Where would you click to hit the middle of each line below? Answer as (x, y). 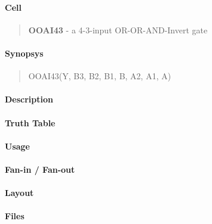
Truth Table (30, 122)
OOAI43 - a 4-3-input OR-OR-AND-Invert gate (118, 29)
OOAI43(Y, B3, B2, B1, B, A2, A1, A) (100, 76)
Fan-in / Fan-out (40, 169)
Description (29, 99)
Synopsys (24, 53)
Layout (19, 193)
